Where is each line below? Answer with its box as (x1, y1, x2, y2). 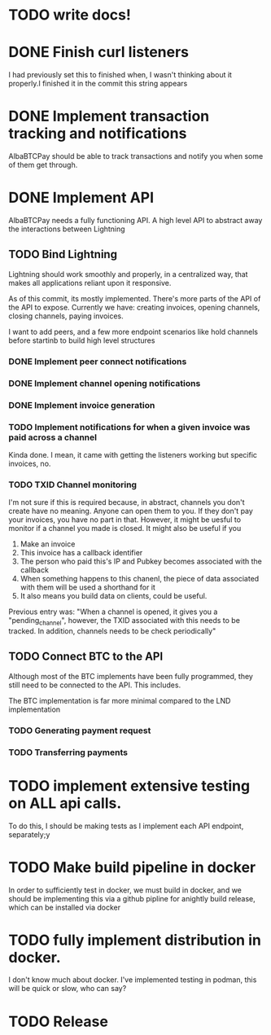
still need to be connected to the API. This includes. (8, 680, 181, 690)
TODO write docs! (8, 6, 132, 24)
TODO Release (8, 1012, 108, 1031)
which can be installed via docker (8, 902, 121, 912)
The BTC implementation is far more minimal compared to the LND (8, 695, 231, 705)
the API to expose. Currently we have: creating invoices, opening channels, (8, 302, 260, 312)
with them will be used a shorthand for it (20, 582, 156, 592)
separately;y (8, 829, 50, 840)
